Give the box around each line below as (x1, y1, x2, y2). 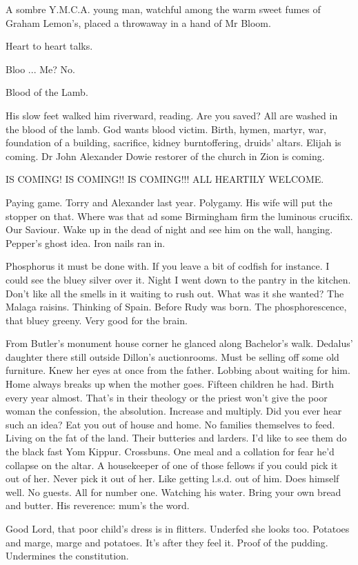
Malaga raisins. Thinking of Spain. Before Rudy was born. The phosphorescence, (6, 299, 347, 314)
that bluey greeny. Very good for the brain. (6, 313, 188, 327)
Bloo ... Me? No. (6, 61, 75, 76)
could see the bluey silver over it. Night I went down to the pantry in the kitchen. (6, 272, 351, 286)
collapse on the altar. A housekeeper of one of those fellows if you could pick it (6, 457, 338, 472)
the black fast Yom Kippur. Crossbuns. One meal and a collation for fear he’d (6, 444, 335, 459)
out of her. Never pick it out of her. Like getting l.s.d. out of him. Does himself (6, 471, 339, 486)
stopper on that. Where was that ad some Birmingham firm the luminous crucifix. (6, 208, 353, 223)
